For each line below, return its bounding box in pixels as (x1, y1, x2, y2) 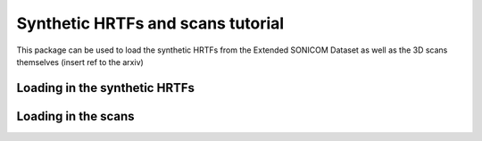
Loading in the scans (16, 108, 135, 124)
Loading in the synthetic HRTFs (16, 80, 195, 95)
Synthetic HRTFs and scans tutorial (16, 13, 285, 33)
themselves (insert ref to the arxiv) (16, 56, 145, 67)
